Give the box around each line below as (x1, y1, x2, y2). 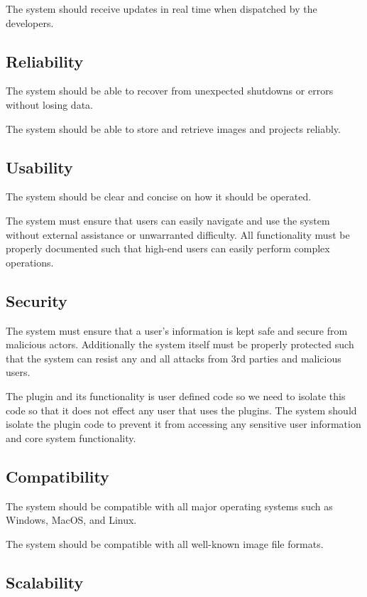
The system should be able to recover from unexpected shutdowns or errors (6, 83, 334, 98)
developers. (6, 15, 54, 30)
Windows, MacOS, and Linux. (6, 512, 137, 527)
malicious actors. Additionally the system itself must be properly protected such (6, 337, 354, 352)
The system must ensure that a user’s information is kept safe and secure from (6, 323, 348, 338)
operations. (6, 254, 54, 269)
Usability (6, 156, 73, 178)
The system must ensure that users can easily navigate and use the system (6, 213, 330, 227)
